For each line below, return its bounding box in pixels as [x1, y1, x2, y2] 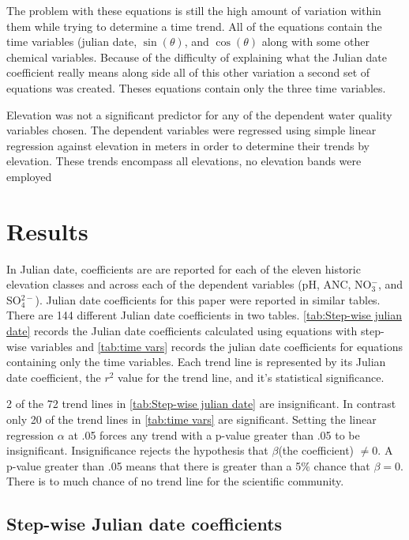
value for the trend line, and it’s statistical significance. [118, 368, 385, 385]
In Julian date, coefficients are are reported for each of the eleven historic [6, 260, 361, 277]
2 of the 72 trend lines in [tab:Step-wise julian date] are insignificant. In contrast [6, 395, 396, 412]
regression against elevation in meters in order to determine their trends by [6, 137, 370, 153]
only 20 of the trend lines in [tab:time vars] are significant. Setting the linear [6, 411, 377, 427]
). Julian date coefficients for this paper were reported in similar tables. [35, 291, 381, 308]
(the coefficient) [278, 442, 355, 459]
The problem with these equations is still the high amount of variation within [6, 2, 381, 18]
